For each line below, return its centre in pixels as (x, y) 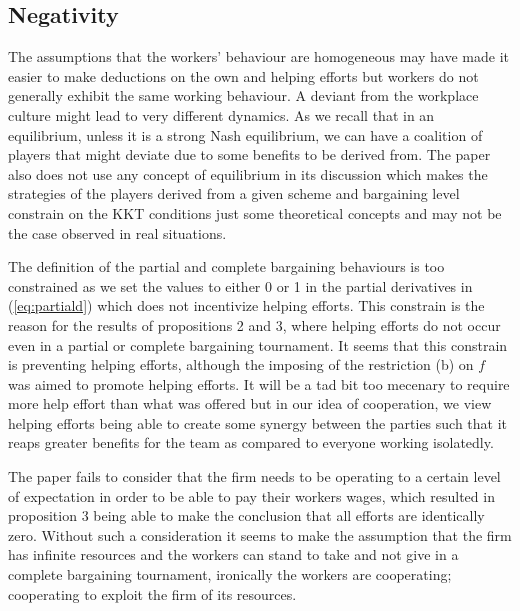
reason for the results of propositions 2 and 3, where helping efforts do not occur (254, 324)
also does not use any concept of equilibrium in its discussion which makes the (248, 173)
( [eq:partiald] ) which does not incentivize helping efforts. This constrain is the (246, 305)
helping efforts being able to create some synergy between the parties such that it (258, 422)
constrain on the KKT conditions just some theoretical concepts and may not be (255, 212)
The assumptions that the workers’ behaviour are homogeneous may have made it (259, 56)
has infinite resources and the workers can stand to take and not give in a (233, 554)
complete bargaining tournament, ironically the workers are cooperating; (230, 574)
